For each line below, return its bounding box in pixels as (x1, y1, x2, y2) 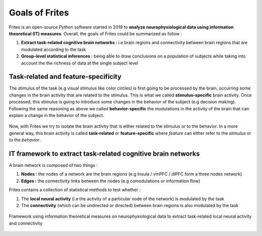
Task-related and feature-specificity (9, 73, 121, 81)
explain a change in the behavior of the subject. (9, 112, 104, 118)
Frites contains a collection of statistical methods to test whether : (9, 187, 141, 193)
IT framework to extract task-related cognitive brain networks (9, 149, 200, 158)
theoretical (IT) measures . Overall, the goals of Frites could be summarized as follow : (9, 30, 182, 36)
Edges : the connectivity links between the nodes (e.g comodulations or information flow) (21, 178, 200, 184)
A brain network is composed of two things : (9, 162, 98, 168)
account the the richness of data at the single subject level (21, 60, 138, 66)
